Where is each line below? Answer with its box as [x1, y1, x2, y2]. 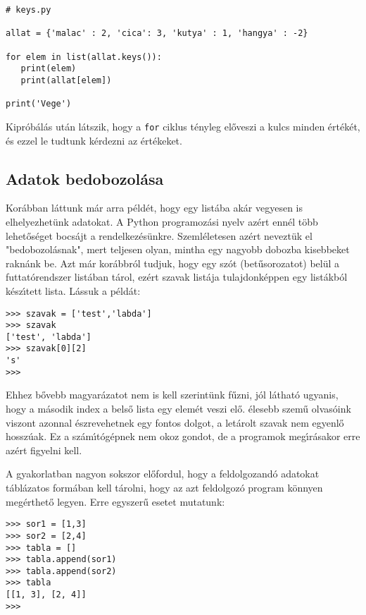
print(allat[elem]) [20, 75, 112, 85]
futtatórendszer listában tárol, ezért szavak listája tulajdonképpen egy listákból [6, 269, 348, 284]
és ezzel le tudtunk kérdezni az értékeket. [6, 133, 182, 147]
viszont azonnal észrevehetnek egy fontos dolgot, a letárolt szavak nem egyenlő [6, 415, 344, 430]
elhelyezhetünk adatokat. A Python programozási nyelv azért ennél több [6, 214, 318, 229]
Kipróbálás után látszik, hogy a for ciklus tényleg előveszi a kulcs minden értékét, [6, 118, 360, 133]
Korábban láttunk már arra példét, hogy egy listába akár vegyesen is [6, 200, 303, 215]
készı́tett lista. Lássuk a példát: [6, 283, 141, 298]
